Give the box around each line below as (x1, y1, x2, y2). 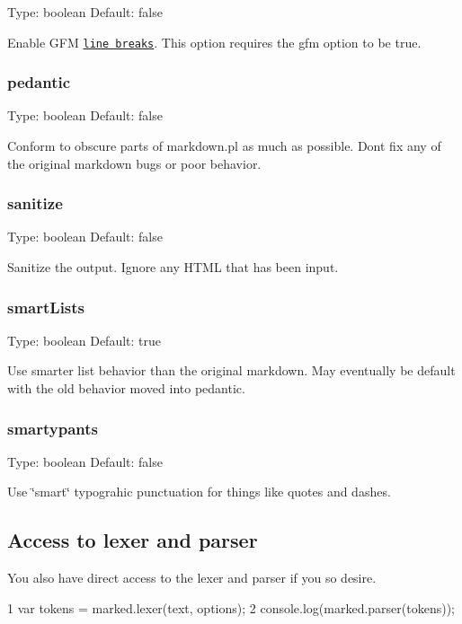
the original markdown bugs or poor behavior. (7, 154, 262, 172)
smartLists (7, 295, 85, 318)
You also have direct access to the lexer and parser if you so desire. (7, 568, 377, 587)
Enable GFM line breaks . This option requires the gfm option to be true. (7, 32, 422, 51)
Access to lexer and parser (7, 526, 258, 554)
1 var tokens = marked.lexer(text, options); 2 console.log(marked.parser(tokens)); (7, 598, 456, 617)
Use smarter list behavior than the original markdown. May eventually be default (7, 361, 456, 380)
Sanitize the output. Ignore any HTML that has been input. (7, 258, 339, 277)
